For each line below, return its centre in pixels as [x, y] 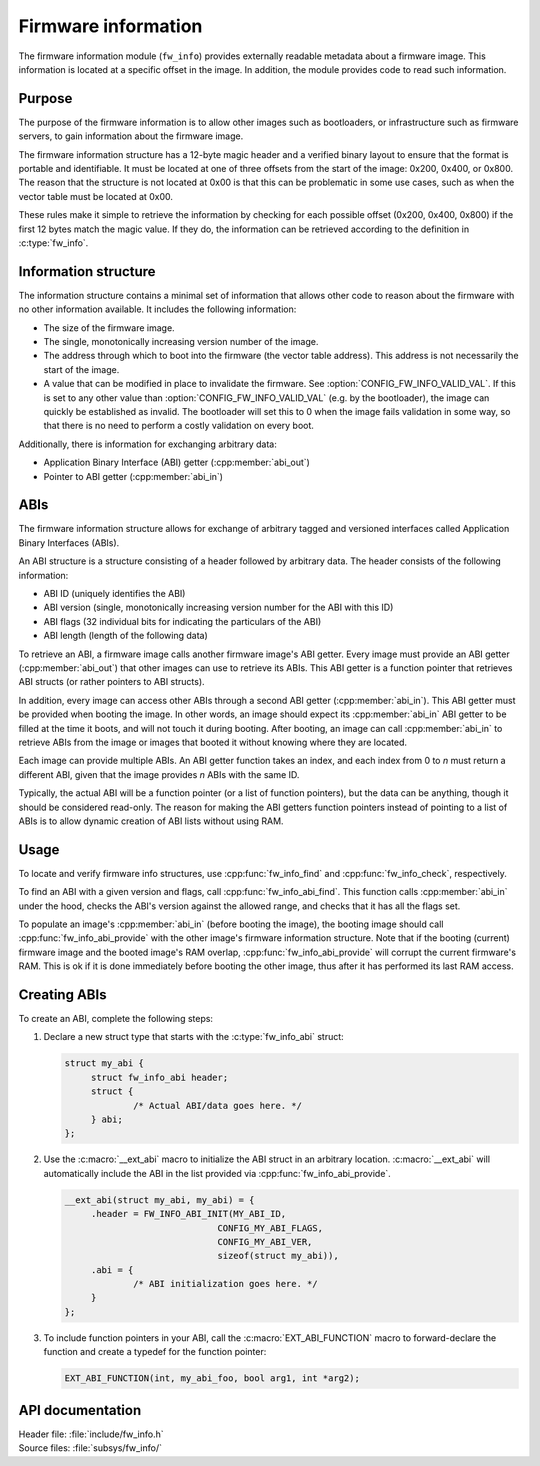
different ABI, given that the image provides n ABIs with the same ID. [159, 774]
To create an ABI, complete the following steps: [116, 1019]
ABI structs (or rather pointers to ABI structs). [111, 682]
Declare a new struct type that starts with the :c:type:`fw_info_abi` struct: [193, 1037]
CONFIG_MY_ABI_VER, [265, 1241]
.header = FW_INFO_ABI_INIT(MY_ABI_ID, [188, 1214]
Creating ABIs [62, 994]
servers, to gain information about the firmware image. [131, 136]
